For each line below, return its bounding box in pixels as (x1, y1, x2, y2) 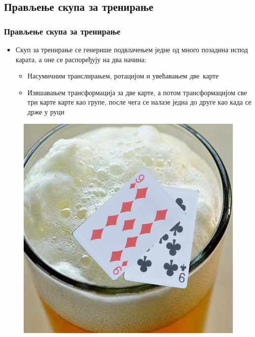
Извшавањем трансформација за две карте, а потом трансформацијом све (27, 87, 247, 97)
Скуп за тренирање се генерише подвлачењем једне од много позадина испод (15, 44, 248, 54)
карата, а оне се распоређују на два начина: (15, 54, 146, 64)
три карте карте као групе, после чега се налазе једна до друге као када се (27, 97, 252, 107)
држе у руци (27, 106, 65, 116)
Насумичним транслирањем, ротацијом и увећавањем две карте (27, 71, 219, 81)
